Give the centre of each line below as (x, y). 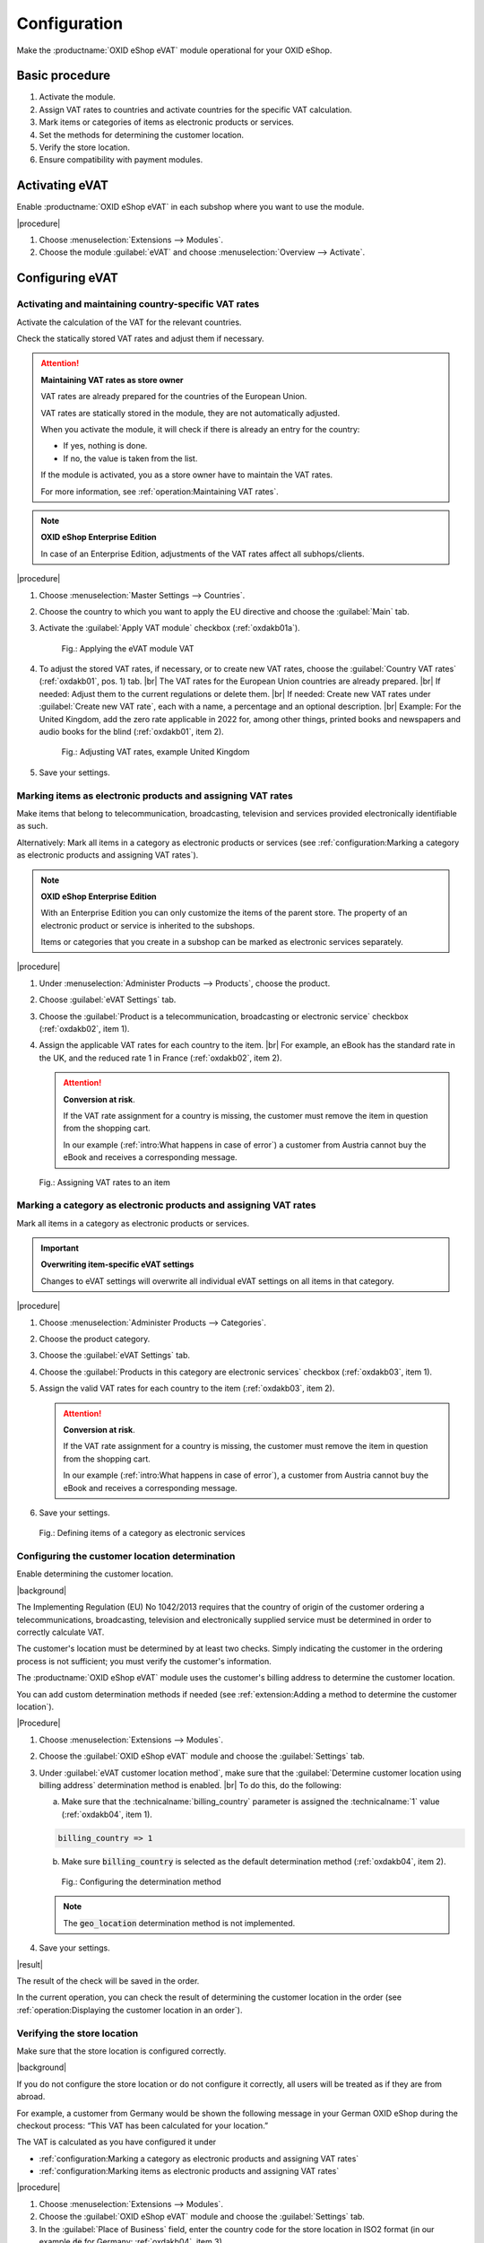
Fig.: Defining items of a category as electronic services (142, 1533)
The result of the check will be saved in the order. (108, 1981)
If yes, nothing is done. (105, 446)
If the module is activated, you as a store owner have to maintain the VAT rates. (187, 475)
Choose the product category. (95, 1339)
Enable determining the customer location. (95, 1574)
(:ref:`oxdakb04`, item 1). (107, 1814)
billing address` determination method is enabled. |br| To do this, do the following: (190, 1785)
